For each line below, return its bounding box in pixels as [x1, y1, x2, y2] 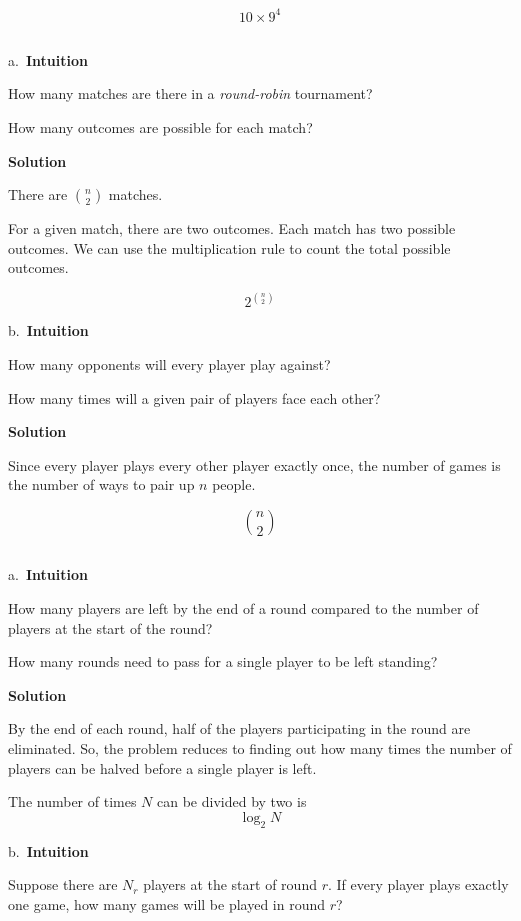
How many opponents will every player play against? [8, 354, 331, 375]
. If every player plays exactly [327, 874, 509, 895]
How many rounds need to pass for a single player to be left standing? [8, 651, 438, 672]
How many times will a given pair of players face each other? [8, 387, 381, 408]
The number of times [8, 791, 137, 812]
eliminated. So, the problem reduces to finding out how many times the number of [8, 738, 512, 758]
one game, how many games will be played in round [8, 893, 326, 914]
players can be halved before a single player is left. [8, 757, 317, 778]
